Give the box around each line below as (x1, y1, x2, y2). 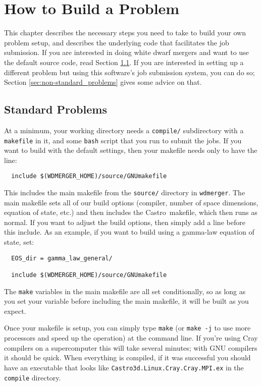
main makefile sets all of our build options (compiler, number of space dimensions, (4, 197, 258, 207)
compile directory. (4, 372, 61, 382)
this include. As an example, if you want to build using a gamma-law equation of (4, 227, 254, 237)
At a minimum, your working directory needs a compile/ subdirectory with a (4, 125, 244, 135)
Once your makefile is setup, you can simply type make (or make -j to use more (4, 322, 251, 333)
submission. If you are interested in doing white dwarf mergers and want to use (4, 47, 249, 58)
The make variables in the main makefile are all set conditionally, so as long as (4, 286, 246, 296)
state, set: (4, 237, 34, 247)
